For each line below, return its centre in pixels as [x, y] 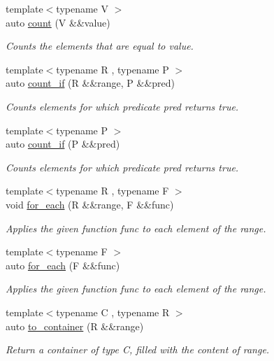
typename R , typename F [113, 191]
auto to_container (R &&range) [75, 326]
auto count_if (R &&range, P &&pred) [91, 83]
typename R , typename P [113, 69]
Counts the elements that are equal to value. [100, 46]
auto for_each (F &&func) [63, 265]
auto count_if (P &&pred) [63, 144]
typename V [82, 8]
